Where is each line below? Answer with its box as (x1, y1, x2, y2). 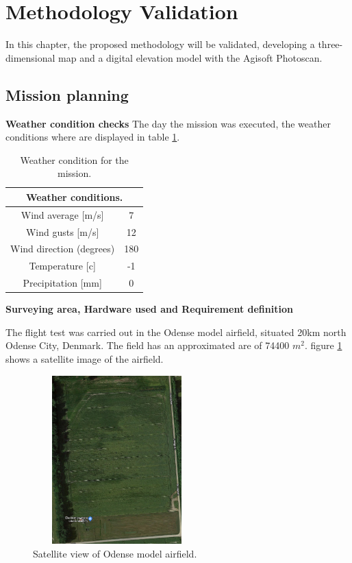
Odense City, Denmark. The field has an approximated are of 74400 (5, 338, 290, 352)
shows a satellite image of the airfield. (5, 351, 164, 366)
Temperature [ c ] (29, 259, 96, 273)
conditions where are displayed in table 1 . (5, 130, 180, 144)
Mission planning (5, 84, 129, 105)
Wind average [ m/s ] (21, 207, 104, 221)
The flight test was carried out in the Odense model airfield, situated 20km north (5, 324, 347, 339)
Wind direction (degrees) (10, 241, 115, 256)
